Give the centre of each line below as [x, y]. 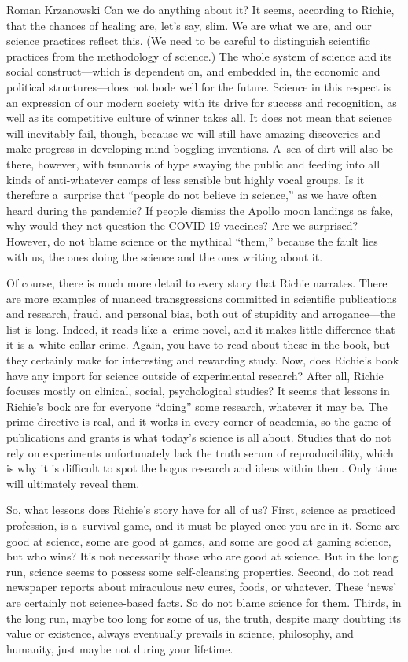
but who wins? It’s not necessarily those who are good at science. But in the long [202, 556]
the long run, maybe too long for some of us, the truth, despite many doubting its [204, 618]
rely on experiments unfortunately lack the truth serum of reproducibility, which [200, 452]
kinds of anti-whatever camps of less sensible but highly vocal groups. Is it [186, 179]
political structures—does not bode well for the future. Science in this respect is [199, 86]
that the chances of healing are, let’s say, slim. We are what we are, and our [189, 25]
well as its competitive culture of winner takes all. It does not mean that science [199, 118]
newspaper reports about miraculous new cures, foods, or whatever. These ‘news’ [202, 587]
